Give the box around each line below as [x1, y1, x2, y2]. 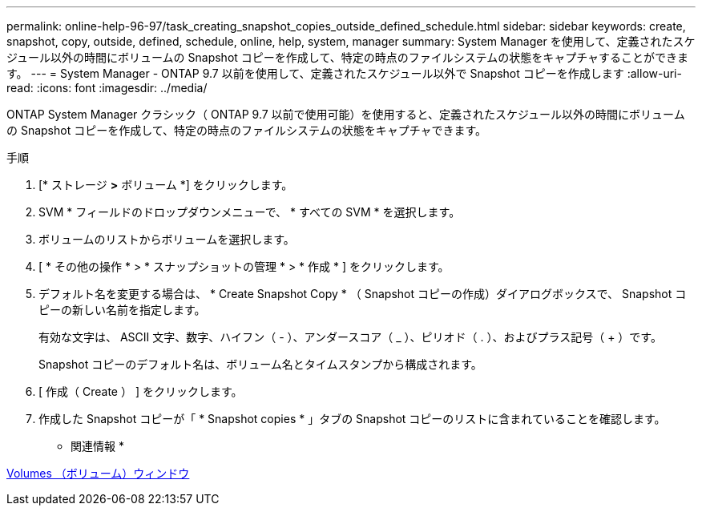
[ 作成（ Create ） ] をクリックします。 [38, 385, 243, 398]
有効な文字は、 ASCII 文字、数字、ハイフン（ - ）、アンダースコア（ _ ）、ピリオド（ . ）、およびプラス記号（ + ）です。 [38, 330, 662, 344]
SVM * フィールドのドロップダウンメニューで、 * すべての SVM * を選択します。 [38, 205, 461, 219]
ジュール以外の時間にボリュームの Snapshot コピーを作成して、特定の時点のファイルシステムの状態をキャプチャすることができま [6, 50, 689, 64]
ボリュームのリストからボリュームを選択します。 [38, 232, 295, 246]
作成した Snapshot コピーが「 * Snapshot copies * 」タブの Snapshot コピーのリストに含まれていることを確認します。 [38, 412, 666, 425]
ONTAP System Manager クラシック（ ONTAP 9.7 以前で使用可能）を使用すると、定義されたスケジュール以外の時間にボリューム [6, 107, 685, 121]
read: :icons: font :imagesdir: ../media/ [6, 81, 208, 95]
